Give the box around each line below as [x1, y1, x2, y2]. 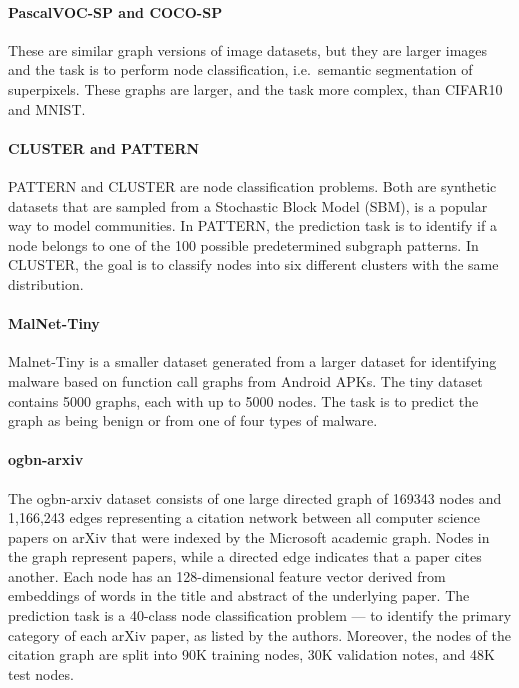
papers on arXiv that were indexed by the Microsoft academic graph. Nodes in [8, 526, 490, 547]
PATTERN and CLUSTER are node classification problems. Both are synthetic [8, 175, 497, 196]
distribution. [8, 273, 84, 294]
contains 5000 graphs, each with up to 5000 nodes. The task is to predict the [8, 390, 479, 411]
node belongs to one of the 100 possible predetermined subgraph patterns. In [8, 234, 479, 255]
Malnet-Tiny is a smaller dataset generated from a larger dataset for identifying [8, 351, 497, 372]
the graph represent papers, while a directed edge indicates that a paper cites [8, 546, 482, 567]
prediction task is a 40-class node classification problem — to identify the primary [8, 605, 512, 626]
